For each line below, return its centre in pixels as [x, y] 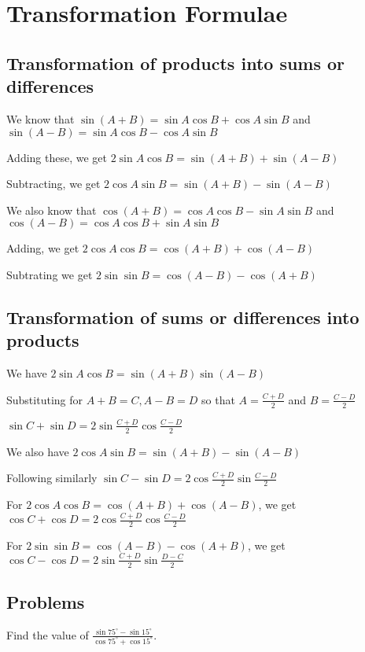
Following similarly [52, 478]
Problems [46, 601]
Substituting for [44, 399]
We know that [41, 118]
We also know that [52, 210]
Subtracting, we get [53, 184]
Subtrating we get [50, 274]
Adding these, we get [57, 157]
